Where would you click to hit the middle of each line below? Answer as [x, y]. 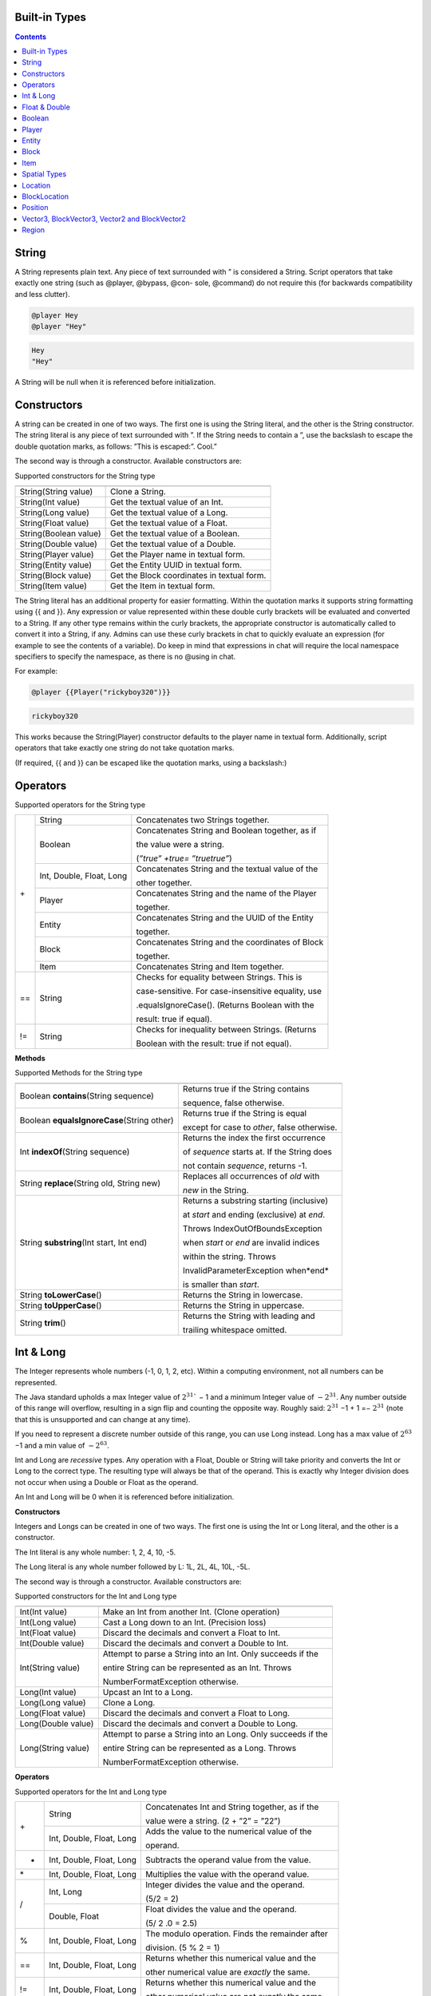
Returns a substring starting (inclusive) [255, 1200]
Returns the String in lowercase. [243, 1295]
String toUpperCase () [61, 1305]
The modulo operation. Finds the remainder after [237, 1934]
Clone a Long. [129, 1703]
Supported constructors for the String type [85, 476]
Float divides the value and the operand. [221, 1910]
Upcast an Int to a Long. [148, 1693]
